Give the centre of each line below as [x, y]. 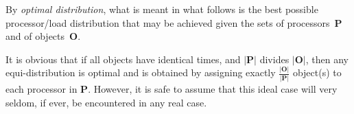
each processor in [42, 89]
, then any [327, 59]
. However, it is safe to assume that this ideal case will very [213, 89]
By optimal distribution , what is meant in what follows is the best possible [162, 9]
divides [274, 59]
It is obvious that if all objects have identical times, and [123, 59]
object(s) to [317, 72]
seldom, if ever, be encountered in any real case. [106, 102]
